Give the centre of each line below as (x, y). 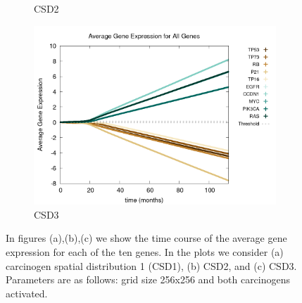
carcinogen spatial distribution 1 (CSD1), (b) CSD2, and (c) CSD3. (151, 265)
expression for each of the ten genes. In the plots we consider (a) (145, 252)
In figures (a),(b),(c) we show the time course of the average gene (146, 238)
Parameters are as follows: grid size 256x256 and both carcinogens (148, 279)
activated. (27, 293)
